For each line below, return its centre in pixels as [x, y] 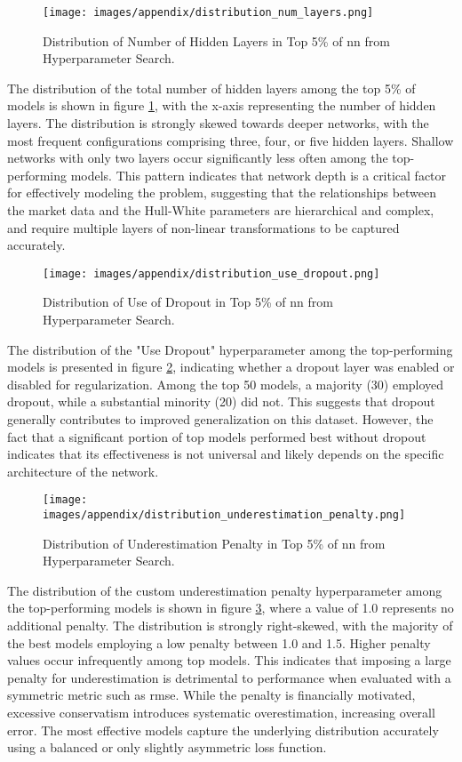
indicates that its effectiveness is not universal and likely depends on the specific [226, 454]
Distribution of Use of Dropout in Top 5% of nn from [188, 302]
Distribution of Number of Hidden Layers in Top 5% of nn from [216, 40]
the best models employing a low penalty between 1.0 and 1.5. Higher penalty [219, 642]
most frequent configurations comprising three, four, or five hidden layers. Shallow [231, 140]
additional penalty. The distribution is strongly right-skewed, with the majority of [230, 626]
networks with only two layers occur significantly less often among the [198, 158]
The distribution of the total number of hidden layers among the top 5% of [211, 88]
